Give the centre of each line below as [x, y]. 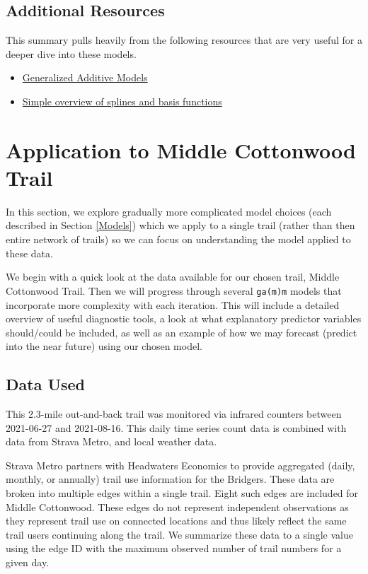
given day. [28, 562]
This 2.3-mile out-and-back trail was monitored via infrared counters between [174, 414]
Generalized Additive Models [85, 77]
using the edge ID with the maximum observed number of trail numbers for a [174, 548]
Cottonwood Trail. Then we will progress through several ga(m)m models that [174, 290]
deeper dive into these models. [71, 53]
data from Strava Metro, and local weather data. [111, 441]
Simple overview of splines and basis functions [122, 101]
